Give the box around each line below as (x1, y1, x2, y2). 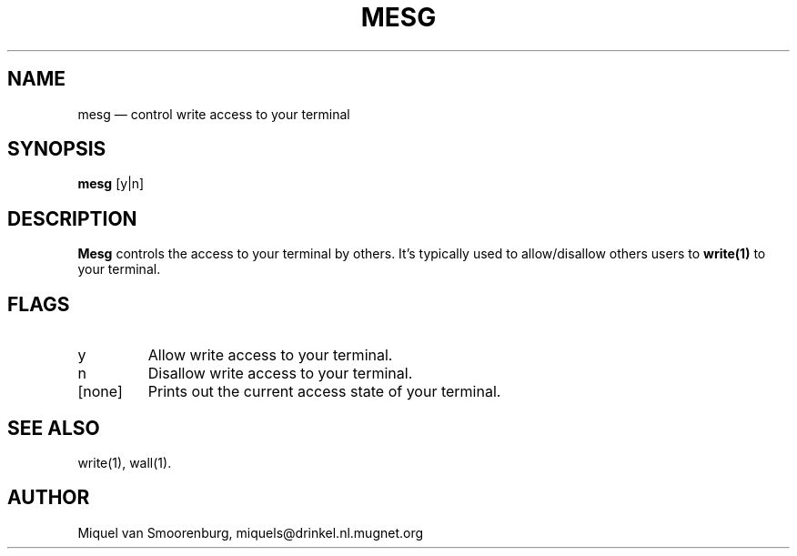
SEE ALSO (7, 416, 100, 440)
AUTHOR (7, 486, 90, 510)
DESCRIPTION (7, 207, 137, 230)
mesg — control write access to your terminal (77, 106, 350, 122)
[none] (77, 382, 123, 401)
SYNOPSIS (7, 137, 106, 161)
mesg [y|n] (77, 176, 145, 192)
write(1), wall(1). (77, 454, 172, 470)
